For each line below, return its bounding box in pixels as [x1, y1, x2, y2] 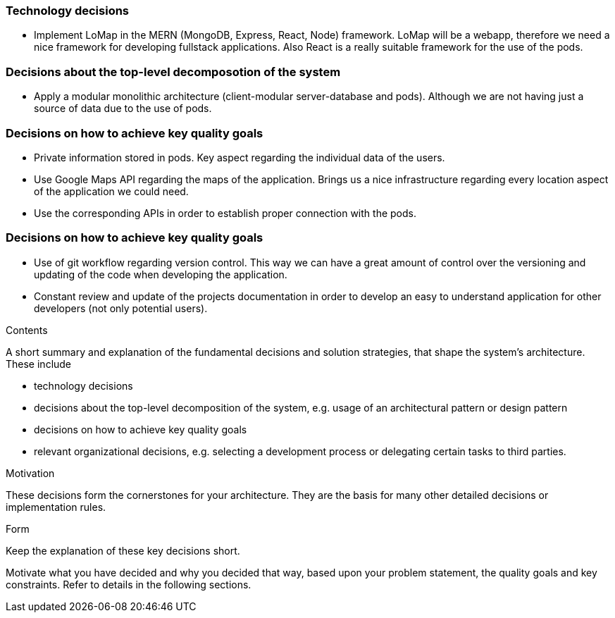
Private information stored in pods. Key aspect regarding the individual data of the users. [34, 151, 445, 163]
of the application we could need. [34, 185, 189, 197]
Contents [6, 323, 48, 336]
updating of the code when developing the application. [34, 268, 287, 280]
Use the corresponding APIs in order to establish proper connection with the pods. [34, 206, 416, 219]
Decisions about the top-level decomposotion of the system [6, 64, 341, 79]
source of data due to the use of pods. [34, 102, 212, 115]
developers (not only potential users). [34, 302, 208, 314]
